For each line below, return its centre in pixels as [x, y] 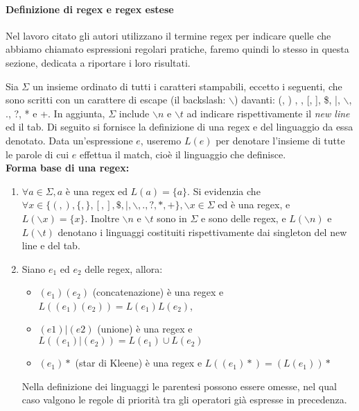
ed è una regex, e [254, 204]
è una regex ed [96, 191]
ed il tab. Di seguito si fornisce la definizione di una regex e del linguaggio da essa [179, 127]
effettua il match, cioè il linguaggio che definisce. [183, 154]
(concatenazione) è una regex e [158, 292]
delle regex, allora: [124, 268]
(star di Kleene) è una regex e [139, 363]
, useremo [161, 140]
